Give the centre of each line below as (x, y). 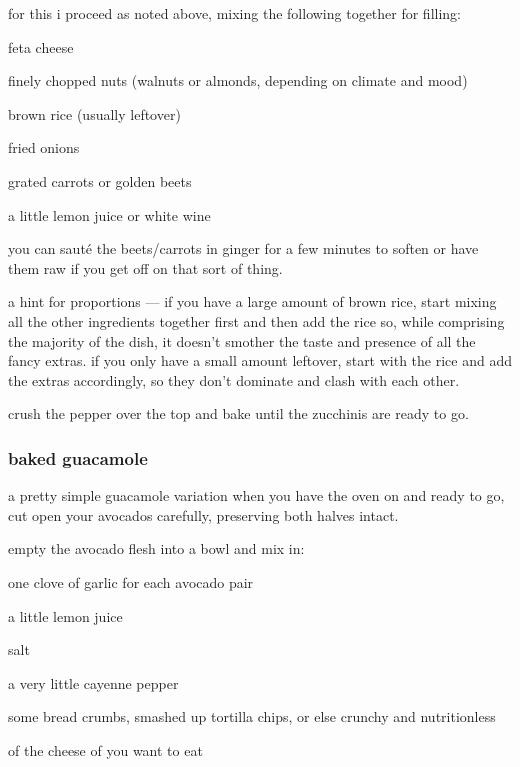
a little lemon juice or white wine (109, 214)
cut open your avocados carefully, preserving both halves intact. (203, 514)
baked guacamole (78, 457)
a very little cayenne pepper (93, 682)
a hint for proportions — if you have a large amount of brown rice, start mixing (252, 301)
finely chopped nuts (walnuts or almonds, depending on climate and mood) (238, 80)
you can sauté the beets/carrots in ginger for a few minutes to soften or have (243, 248)
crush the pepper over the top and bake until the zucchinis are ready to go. (238, 413)
